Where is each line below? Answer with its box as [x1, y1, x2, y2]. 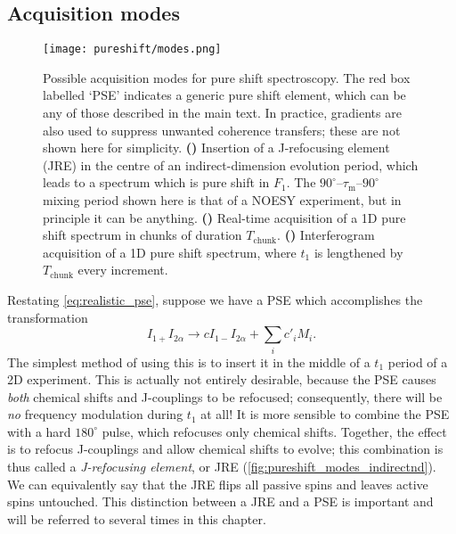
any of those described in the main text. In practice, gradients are [43, 103, 402, 122]
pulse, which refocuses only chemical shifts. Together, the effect [102, 422, 447, 440]
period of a [387, 352, 448, 371]
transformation [7, 308, 88, 326]
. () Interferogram [277, 226, 375, 244]
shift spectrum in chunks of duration [43, 226, 242, 244]
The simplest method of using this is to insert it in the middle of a [7, 352, 370, 371]
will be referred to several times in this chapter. [7, 509, 266, 528]
